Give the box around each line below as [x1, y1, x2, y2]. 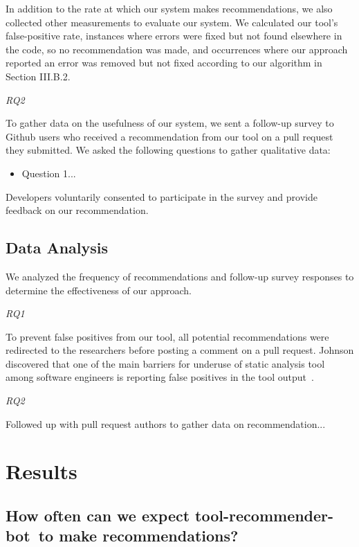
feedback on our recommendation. [6, 203, 149, 217]
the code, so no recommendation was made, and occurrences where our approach [6, 42, 348, 56]
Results [6, 457, 77, 485]
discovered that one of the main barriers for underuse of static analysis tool [6, 356, 325, 370]
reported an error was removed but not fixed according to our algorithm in [6, 55, 322, 70]
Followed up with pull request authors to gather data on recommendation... [6, 416, 326, 431]
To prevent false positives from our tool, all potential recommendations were [6, 329, 329, 343]
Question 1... [21, 165, 76, 180]
